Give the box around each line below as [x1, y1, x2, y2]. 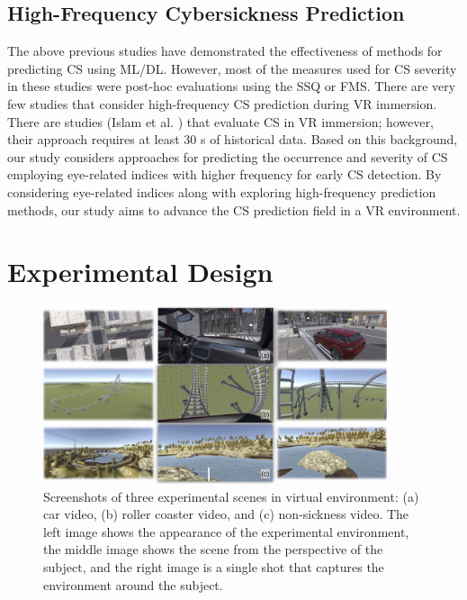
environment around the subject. [43, 575, 223, 594]
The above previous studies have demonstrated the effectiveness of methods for [7, 41, 443, 60]
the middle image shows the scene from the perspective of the [43, 540, 383, 559]
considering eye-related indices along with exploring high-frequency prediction [7, 182, 436, 201]
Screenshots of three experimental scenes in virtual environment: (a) [43, 486, 419, 505]
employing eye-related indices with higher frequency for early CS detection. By [7, 165, 442, 184]
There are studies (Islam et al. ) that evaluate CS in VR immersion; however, [7, 112, 434, 131]
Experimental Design [7, 253, 274, 290]
